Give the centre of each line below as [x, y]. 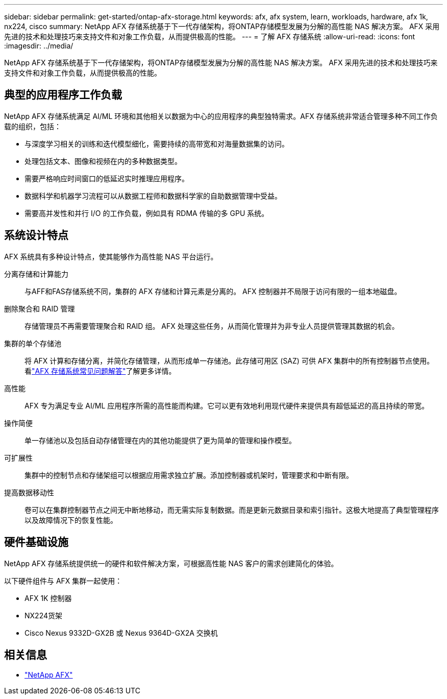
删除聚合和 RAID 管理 [40, 308]
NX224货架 [43, 615]
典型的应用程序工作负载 [63, 95]
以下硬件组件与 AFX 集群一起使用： [63, 581]
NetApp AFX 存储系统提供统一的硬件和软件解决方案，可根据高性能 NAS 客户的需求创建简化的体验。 [171, 563]
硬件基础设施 [36, 542]
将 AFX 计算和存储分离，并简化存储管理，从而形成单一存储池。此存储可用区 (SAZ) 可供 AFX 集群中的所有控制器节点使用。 [229, 360]
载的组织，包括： [33, 126]
